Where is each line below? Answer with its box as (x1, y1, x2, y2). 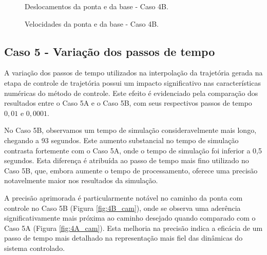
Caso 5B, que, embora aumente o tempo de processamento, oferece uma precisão (4, 165, 258, 175)
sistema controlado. (4, 242, 65, 253)
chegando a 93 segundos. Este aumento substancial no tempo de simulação (4, 134, 239, 145)
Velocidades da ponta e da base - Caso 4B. (25, 18, 159, 29)
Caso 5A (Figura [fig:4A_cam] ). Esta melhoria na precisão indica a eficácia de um (4, 222, 263, 233)
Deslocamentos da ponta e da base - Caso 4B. (25, 1, 168, 11)
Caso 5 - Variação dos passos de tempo (4, 43, 215, 59)
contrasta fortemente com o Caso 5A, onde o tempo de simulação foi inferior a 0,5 (4, 145, 262, 155)
